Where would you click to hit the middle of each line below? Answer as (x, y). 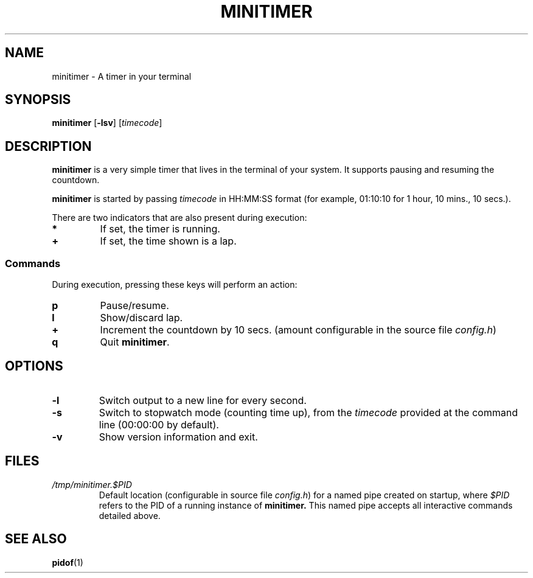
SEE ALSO (36, 539)
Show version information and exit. (178, 437)
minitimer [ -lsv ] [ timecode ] (107, 123)
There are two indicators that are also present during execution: (179, 218)
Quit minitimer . (135, 342)
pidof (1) (68, 562)
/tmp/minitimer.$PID (92, 484)
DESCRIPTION (48, 146)
